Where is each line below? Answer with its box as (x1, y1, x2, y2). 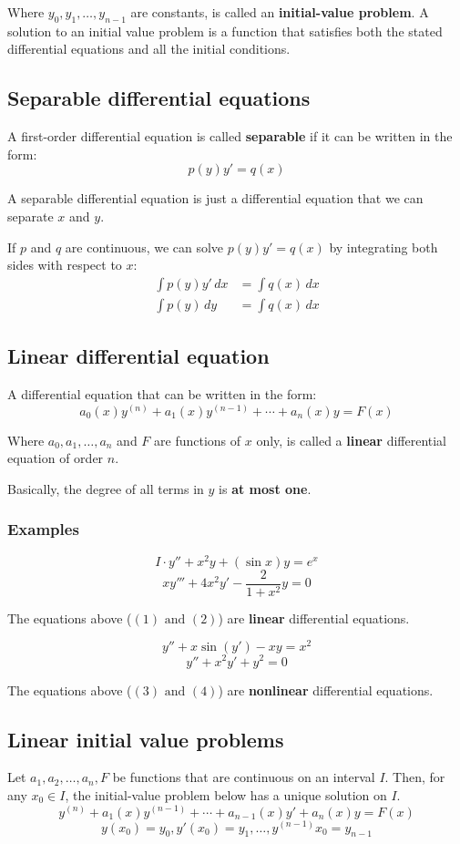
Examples (7, 518, 79, 540)
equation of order (7, 448, 104, 468)
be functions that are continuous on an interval (112, 767, 375, 787)
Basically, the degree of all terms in (7, 479, 204, 498)
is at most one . (219, 479, 312, 498)
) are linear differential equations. (218, 608, 410, 627)
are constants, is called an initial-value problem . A (130, 3, 429, 21)
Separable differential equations (7, 84, 311, 112)
